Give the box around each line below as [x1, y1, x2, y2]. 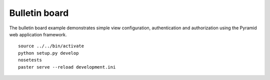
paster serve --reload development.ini [18, 64, 116, 70]
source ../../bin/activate [18, 43, 84, 49]
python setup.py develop [18, 50, 79, 56]
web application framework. [9, 31, 67, 37]
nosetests [18, 57, 42, 63]
